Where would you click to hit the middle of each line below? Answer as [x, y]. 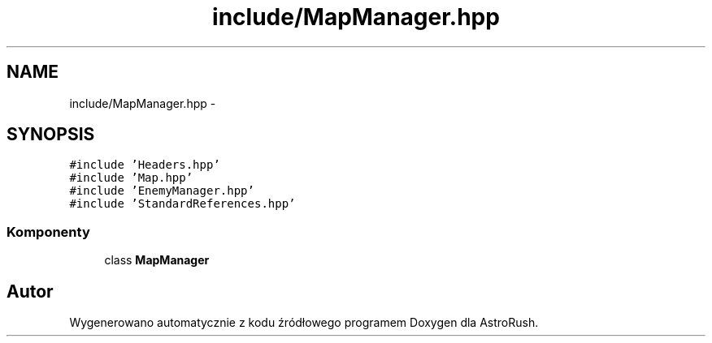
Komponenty [48, 232]
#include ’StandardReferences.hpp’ [182, 204]
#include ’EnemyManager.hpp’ [162, 191]
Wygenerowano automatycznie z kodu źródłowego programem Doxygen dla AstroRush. [304, 323]
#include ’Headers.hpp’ [145, 165]
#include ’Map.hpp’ [131, 178]
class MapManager [157, 260]
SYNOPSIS [51, 135]
